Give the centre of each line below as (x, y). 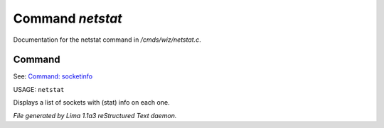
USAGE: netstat (39, 89)
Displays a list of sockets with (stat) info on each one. (91, 103)
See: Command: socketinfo (53, 76)
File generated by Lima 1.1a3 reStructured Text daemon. (95, 115)
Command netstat (68, 18)
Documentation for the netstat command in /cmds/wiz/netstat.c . (107, 40)
